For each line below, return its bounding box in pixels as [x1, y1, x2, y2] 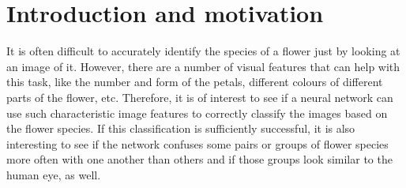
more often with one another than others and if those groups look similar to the [6, 151, 393, 167]
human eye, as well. [6, 166, 101, 182]
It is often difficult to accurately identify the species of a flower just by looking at [6, 43, 400, 59]
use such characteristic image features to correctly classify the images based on [6, 104, 388, 121]
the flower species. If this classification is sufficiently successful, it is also [6, 120, 355, 137]
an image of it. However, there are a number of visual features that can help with [6, 58, 400, 74]
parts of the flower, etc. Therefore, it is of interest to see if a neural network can [6, 88, 393, 105]
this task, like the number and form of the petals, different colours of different [6, 73, 383, 90]
